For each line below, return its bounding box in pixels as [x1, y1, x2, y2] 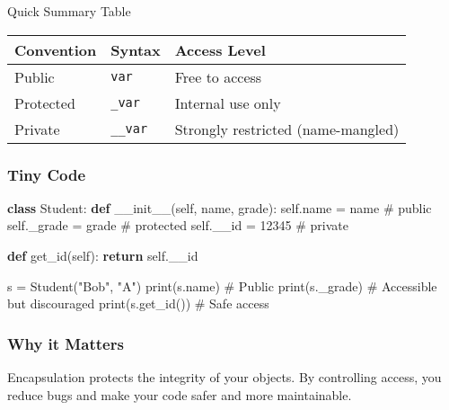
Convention [14, 39, 97, 60]
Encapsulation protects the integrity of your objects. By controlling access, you [7, 368, 442, 386]
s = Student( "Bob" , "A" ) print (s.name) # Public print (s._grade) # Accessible [7, 276, 437, 295]
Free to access [174, 66, 262, 87]
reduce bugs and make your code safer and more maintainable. [7, 385, 352, 404]
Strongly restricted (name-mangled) [174, 118, 400, 139]
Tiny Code [7, 163, 86, 185]
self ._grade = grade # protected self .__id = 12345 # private [7, 216, 348, 235]
